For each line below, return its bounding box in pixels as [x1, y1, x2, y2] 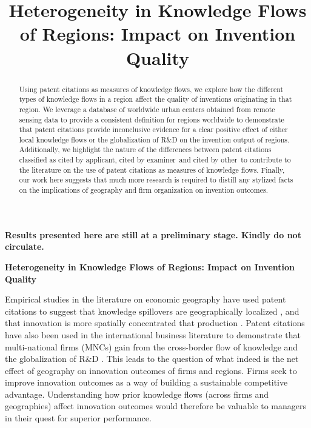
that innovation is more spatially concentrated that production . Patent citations [5, 316, 305, 329]
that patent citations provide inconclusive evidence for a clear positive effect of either [19, 124, 288, 135]
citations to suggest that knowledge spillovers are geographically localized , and [5, 304, 299, 317]
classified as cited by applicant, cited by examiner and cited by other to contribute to [19, 155, 291, 165]
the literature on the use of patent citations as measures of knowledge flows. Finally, [19, 164, 285, 175]
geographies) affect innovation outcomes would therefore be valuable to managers [5, 400, 306, 412]
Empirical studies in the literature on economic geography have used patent [5, 293, 286, 306]
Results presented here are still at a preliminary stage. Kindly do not [5, 228, 301, 241]
